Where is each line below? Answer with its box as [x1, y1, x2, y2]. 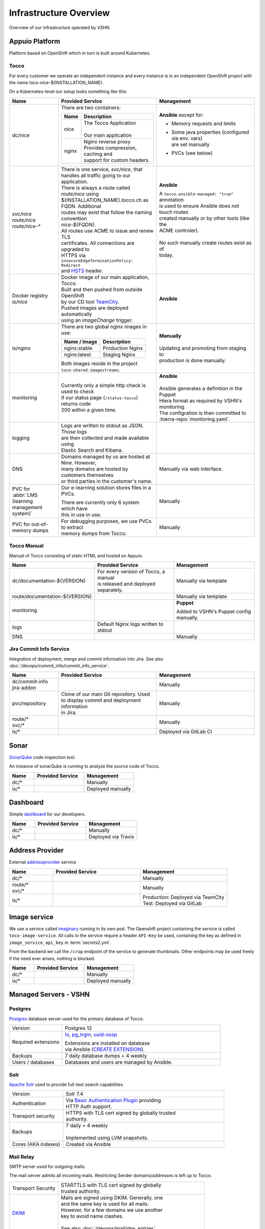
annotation [159, 196, 184, 203]
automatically [61, 310, 92, 317]
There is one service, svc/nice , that [61, 166, 143, 173]
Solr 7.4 [65, 1090, 83, 1097]
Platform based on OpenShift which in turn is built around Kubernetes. [9, 50, 151, 56]
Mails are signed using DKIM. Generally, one [60, 1194, 163, 1201]
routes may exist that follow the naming [61, 209, 152, 216]
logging [12, 434, 29, 441]
